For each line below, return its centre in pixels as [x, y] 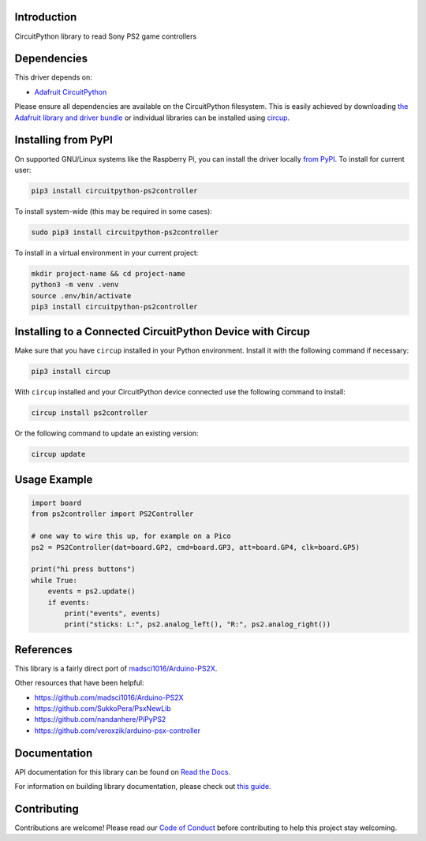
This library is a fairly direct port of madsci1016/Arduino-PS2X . [116, 668]
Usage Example [54, 479]
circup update [58, 454]
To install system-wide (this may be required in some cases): [114, 211]
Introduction [46, 17]
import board [56, 503]
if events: [69, 602]
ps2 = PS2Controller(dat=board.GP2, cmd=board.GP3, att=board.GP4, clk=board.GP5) [196, 547]
